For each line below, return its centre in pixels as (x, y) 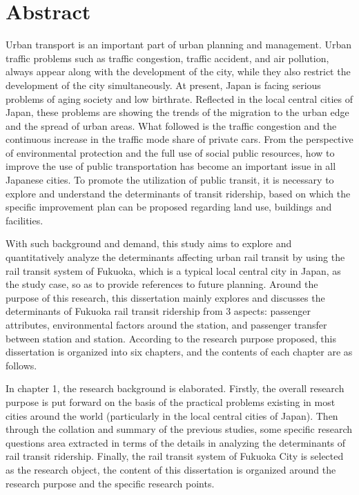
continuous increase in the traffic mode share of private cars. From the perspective (179, 139)
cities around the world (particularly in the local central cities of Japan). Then (172, 415)
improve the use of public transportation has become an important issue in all (171, 166)
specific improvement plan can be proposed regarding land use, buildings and (169, 207)
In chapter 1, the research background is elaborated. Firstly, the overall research (175, 388)
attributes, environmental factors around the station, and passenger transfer (166, 324)
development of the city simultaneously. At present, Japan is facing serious (163, 85)
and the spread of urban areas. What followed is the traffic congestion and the (171, 125)
